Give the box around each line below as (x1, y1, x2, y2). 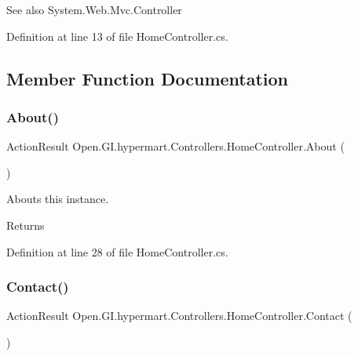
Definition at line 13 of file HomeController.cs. (6, 27, 228, 44)
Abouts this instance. (6, 191, 109, 207)
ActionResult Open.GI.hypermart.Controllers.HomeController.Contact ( (6, 307, 353, 324)
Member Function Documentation (6, 66, 289, 90)
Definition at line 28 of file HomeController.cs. (6, 243, 228, 260)
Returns (6, 216, 45, 233)
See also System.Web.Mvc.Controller (6, 2, 182, 17)
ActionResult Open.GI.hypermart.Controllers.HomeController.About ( (6, 138, 345, 154)
